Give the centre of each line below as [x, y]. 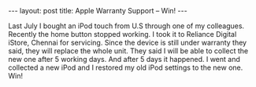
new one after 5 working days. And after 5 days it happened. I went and [124, 59]
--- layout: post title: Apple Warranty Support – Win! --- [98, 11]
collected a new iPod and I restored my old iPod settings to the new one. [126, 67]
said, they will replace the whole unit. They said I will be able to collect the [128, 51]
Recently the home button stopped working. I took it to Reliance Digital [122, 34]
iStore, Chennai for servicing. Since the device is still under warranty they [127, 42]
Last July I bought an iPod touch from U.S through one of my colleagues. [126, 26]
